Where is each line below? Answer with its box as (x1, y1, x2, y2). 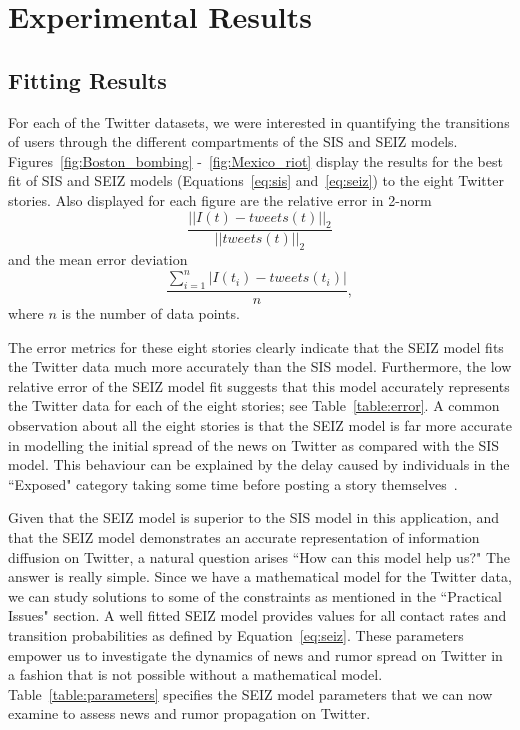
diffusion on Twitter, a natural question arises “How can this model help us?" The (8, 546, 511, 567)
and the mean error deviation (8, 249, 188, 270)
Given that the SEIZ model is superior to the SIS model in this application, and (8, 507, 500, 528)
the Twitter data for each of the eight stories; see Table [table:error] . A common (8, 395, 500, 416)
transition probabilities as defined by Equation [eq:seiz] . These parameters (8, 625, 464, 645)
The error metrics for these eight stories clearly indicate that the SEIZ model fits (8, 336, 504, 357)
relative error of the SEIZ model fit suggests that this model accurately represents (8, 375, 510, 396)
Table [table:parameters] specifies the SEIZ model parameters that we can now (8, 683, 493, 704)
